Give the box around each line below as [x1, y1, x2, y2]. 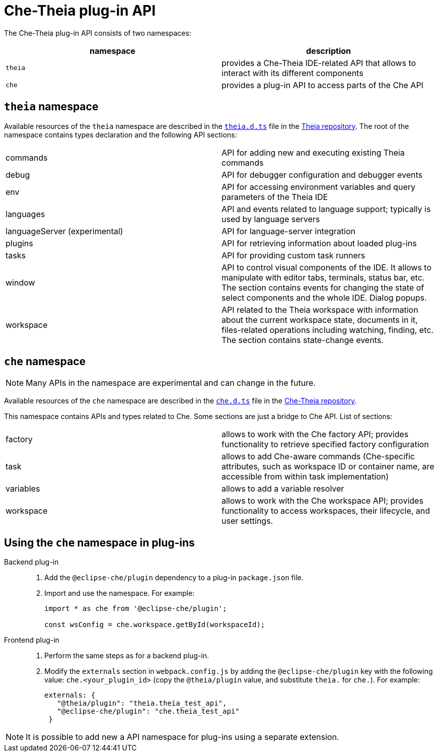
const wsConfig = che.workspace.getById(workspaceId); [44, 621, 265, 629]
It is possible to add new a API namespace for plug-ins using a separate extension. [26, 732, 339, 742]
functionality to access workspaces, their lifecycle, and [222, 506, 430, 516]
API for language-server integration [222, 226, 355, 236]
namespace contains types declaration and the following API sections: [4, 130, 237, 139]
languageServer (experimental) [6, 226, 123, 236]
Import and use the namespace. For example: [44, 589, 195, 598]
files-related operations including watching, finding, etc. [222, 324, 433, 335]
